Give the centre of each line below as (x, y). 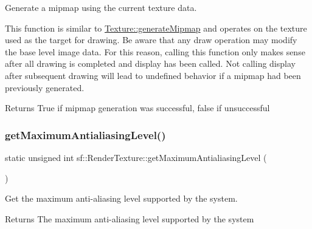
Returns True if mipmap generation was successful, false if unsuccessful (137, 108)
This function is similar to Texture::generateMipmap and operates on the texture (156, 28)
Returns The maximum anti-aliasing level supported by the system (130, 218)
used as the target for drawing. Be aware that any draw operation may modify (151, 40)
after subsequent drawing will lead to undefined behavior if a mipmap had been (153, 75)
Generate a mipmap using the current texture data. (101, 7)
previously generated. (45, 87)
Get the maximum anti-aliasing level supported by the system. (121, 198)
